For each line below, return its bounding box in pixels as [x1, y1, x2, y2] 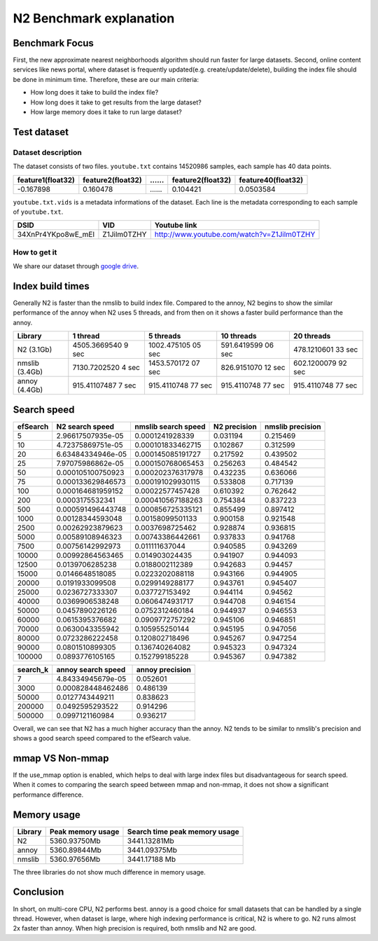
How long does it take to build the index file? [30, 88, 159, 97]
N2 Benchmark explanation [13, 11, 175, 26]
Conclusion [13, 886, 64, 898]
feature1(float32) [17, 175, 75, 185]
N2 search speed [56, 421, 115, 431]
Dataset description [13, 147, 82, 157]
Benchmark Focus [13, 37, 94, 49]
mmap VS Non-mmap [13, 752, 109, 764]
